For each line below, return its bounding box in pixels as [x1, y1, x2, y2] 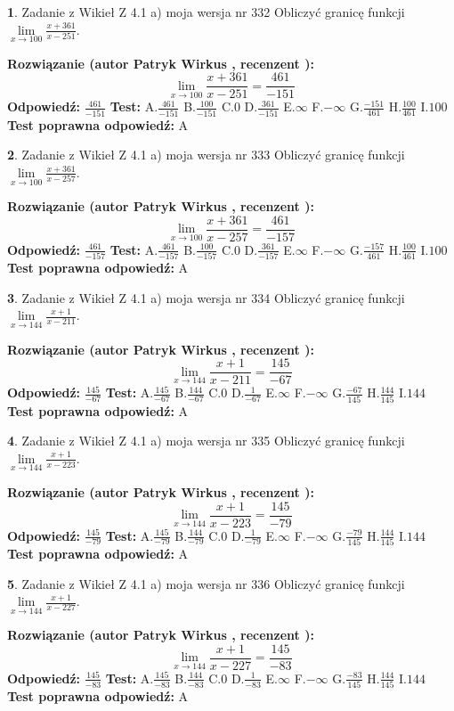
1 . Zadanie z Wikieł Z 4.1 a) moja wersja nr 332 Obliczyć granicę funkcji [7, 3, 405, 20]
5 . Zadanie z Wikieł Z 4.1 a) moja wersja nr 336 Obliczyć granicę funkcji [7, 574, 405, 592]
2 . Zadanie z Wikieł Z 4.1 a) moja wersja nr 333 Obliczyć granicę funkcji [7, 145, 405, 164]
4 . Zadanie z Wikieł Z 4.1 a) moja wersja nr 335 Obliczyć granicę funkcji [7, 431, 405, 450]
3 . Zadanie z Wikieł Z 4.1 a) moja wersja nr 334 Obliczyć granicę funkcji [7, 288, 405, 306]
